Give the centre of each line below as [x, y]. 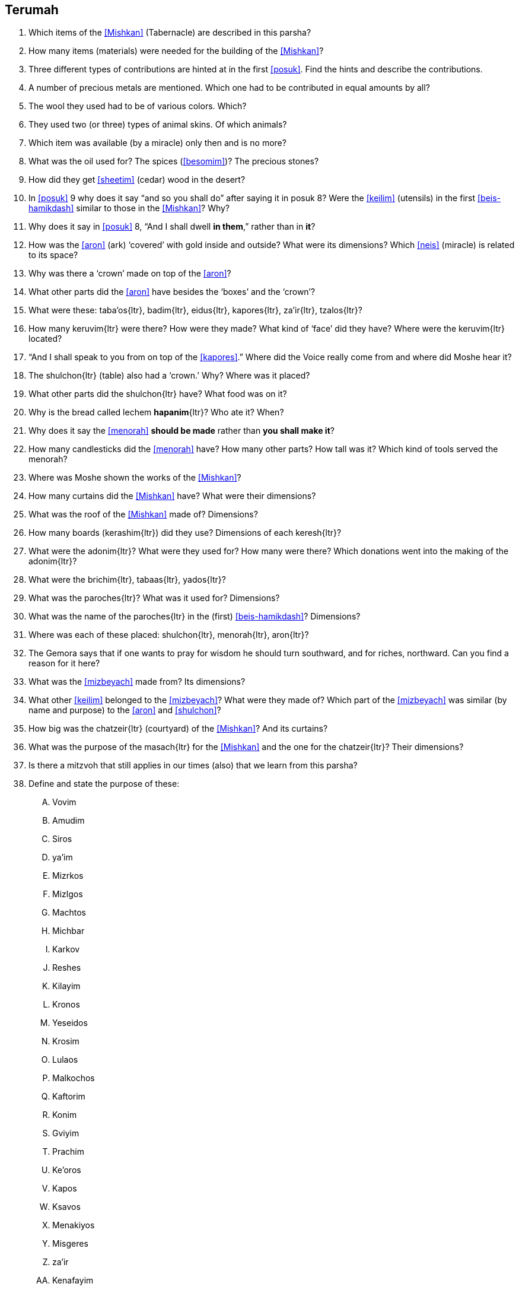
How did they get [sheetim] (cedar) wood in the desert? [137, 180]
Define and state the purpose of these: [104, 784]
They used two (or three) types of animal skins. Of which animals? [158, 125]
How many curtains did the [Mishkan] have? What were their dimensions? [172, 496]
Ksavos [66, 1207]
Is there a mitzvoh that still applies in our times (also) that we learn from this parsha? [193, 765]
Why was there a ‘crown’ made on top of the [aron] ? [130, 274]
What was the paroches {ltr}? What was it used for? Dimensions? [154, 598]
